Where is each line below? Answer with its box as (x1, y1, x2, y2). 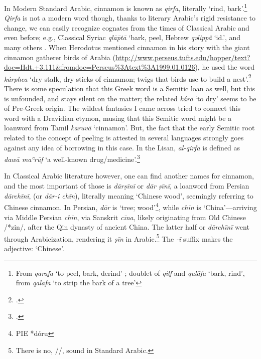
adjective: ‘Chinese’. (4, 243, 64, 253)
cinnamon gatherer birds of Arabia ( (4, 52, 115, 62)
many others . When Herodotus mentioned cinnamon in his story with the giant (4, 42, 250, 53)
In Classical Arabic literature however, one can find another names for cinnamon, (4, 170, 254, 181)
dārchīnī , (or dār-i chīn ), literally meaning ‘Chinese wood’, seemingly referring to (4, 190, 253, 201)
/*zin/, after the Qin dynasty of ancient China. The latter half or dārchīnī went (4, 222, 249, 232)
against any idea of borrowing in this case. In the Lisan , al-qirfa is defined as (4, 142, 240, 152)
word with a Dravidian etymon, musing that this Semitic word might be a (4, 112, 232, 123)
